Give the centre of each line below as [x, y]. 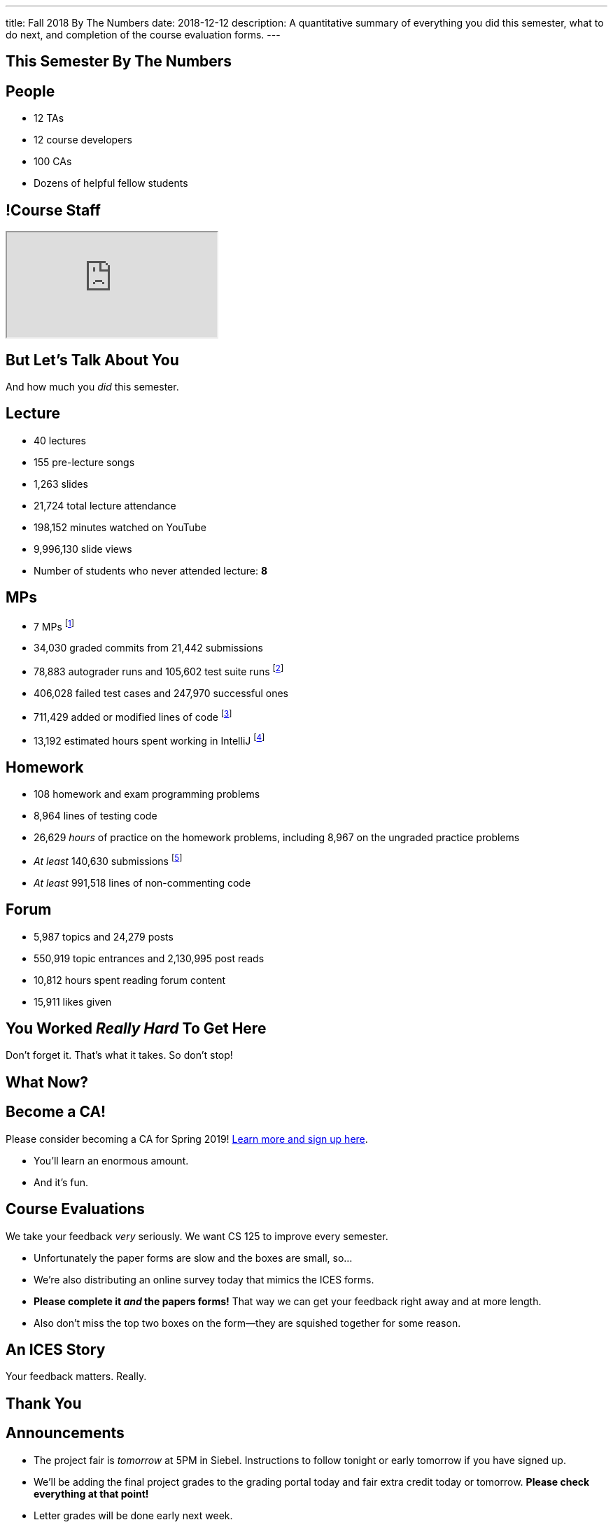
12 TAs [49, 118]
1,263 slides [61, 484]
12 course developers [83, 140]
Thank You [44, 1403]
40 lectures [60, 440]
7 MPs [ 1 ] [54, 625]
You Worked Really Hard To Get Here [136, 1029]
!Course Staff [53, 210]
